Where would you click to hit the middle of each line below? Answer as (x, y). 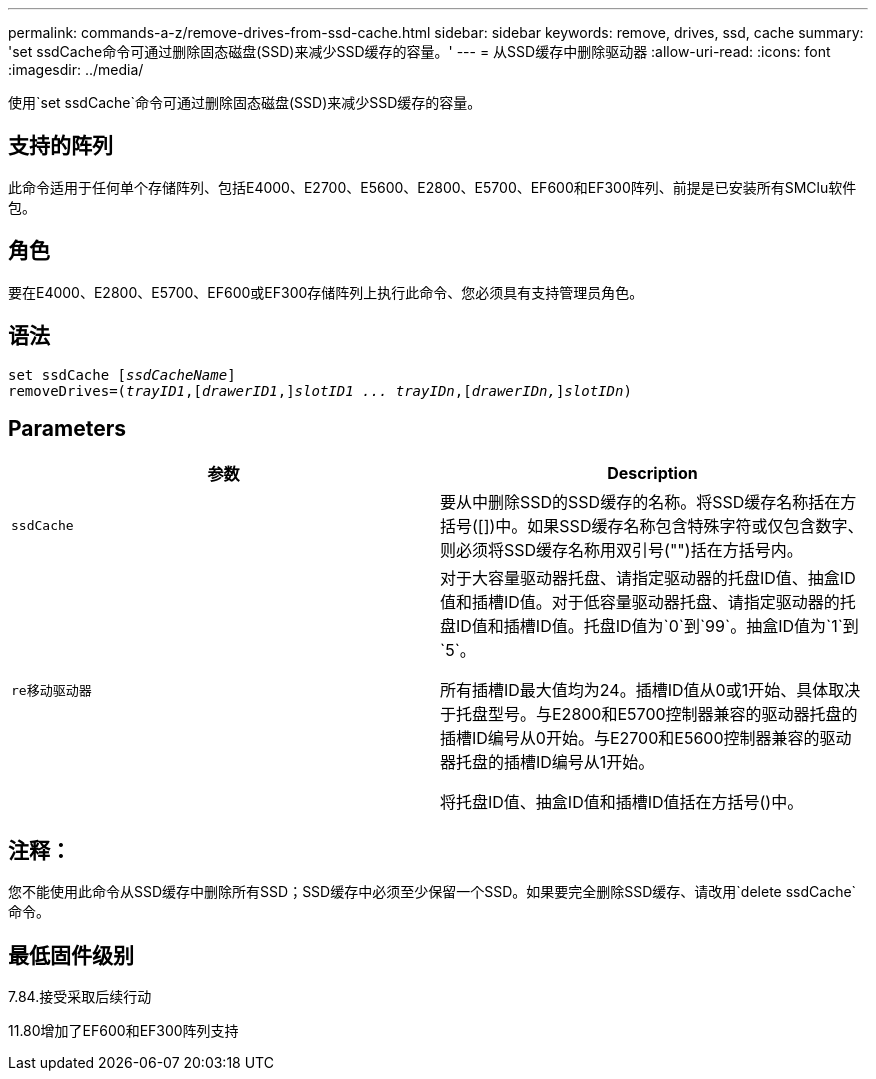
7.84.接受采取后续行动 (80, 997)
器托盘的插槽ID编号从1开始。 (547, 762)
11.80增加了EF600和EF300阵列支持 (123, 1031)
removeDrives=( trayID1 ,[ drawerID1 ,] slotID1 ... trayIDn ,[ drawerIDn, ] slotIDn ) (320, 390)
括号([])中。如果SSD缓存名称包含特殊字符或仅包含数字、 (652, 526)
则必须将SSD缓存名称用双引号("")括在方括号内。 (621, 550)
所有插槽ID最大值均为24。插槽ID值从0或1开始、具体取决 (650, 690)
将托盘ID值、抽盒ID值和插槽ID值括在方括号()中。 (622, 802)
